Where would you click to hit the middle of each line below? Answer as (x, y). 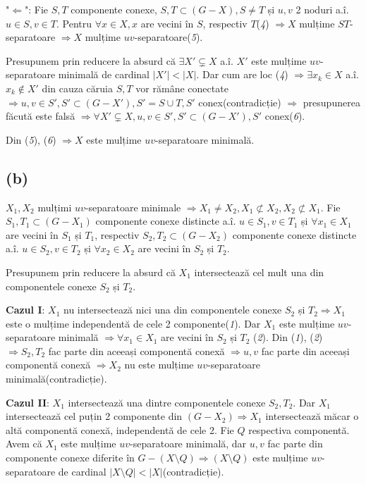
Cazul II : (28, 402)
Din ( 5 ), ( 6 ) (31, 139)
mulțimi (55, 207)
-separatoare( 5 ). (169, 37)
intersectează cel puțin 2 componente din (94, 416)
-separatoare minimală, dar (188, 443)
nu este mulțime (159, 365)
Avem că (24, 443)
